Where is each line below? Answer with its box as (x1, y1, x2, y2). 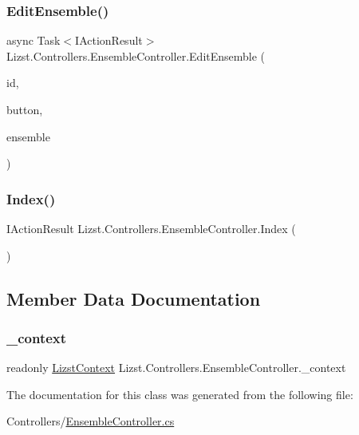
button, (6, 101, 43, 117)
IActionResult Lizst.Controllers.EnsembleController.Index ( (6, 220, 296, 236)
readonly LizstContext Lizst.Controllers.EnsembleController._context (6, 359, 346, 376)
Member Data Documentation (6, 286, 261, 310)
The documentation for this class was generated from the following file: (6, 386, 353, 402)
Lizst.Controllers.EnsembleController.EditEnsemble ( (6, 47, 266, 64)
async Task (6, 32, 61, 49)
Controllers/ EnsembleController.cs (6, 413, 175, 429)
